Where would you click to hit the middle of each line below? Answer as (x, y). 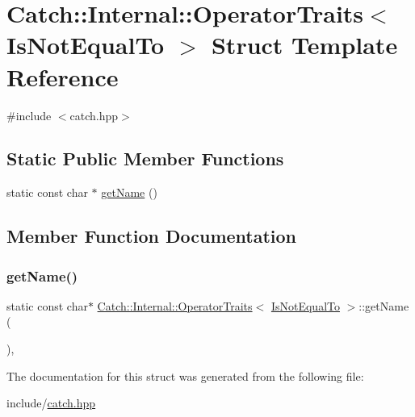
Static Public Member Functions (145, 158)
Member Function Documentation (152, 236)
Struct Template (304, 45)
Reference (63, 76)
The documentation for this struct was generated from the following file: (185, 375)
